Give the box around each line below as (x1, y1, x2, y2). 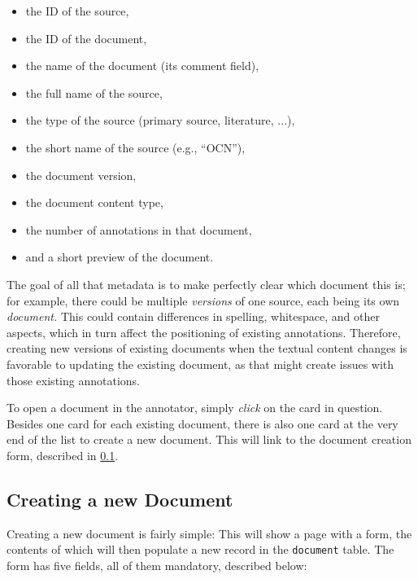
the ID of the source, (25, 2, 129, 19)
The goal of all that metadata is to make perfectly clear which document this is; (7, 275, 406, 292)
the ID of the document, (25, 29, 147, 46)
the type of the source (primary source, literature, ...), (25, 112, 295, 129)
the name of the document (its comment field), (25, 57, 259, 74)
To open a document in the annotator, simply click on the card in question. (7, 399, 383, 416)
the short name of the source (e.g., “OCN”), (25, 138, 246, 156)
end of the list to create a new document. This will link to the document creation (7, 431, 411, 448)
